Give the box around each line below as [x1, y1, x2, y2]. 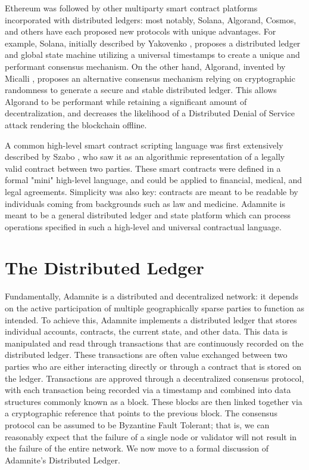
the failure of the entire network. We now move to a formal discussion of [5, 442, 269, 454]
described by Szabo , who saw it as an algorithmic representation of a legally [5, 150, 285, 163]
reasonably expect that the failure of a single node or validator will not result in [5, 430, 297, 443]
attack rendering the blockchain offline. [5, 118, 147, 131]
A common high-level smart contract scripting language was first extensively [5, 138, 283, 151]
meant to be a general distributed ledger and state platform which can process [5, 209, 291, 221]
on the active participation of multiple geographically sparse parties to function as [5, 302, 304, 314]
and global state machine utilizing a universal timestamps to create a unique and [5, 48, 300, 61]
